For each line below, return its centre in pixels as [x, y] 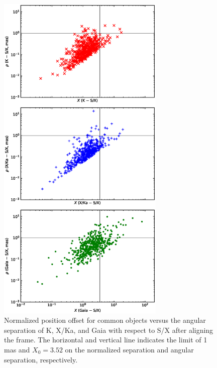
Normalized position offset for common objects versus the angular [105, 320]
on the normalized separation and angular [129, 349]
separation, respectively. [41, 359]
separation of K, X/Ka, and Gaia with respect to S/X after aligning [109, 330]
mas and [17, 349]
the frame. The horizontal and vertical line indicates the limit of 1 [106, 340]
